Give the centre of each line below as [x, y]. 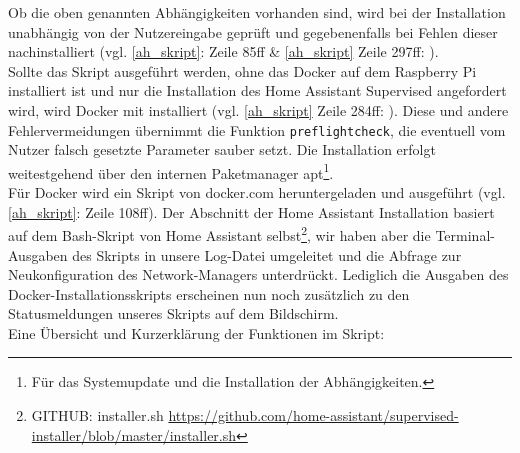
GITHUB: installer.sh [97, 415]
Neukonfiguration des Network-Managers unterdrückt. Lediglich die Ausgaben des [258, 274]
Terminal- [465, 234]
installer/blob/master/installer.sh [134, 434]
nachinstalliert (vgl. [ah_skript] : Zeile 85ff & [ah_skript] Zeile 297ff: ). [223, 51]
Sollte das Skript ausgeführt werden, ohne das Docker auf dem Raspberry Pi [242, 70]
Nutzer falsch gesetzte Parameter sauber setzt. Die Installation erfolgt [222, 149]
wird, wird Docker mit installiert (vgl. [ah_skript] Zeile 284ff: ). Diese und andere [258, 109]
